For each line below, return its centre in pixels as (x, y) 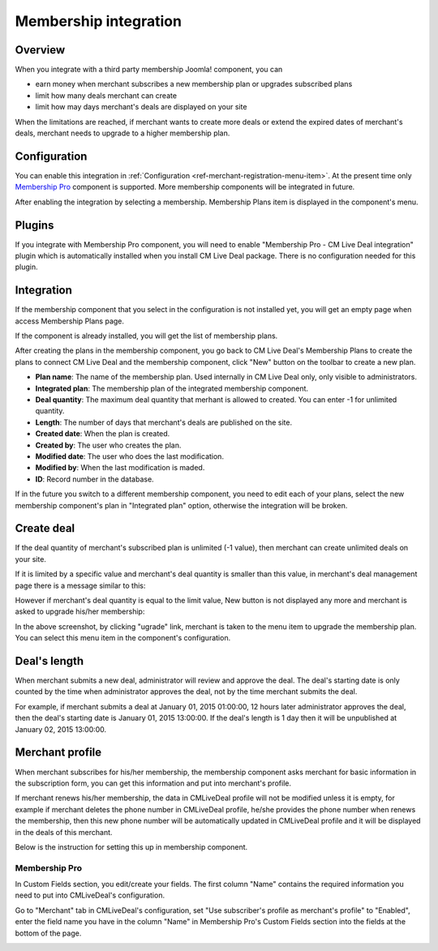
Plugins (34, 225)
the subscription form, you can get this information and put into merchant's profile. (153, 783)
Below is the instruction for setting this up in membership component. (131, 846)
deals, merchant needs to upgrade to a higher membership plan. (122, 133)
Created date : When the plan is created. (103, 434)
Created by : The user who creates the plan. (108, 445)
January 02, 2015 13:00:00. (61, 729)
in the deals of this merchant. (64, 832)
